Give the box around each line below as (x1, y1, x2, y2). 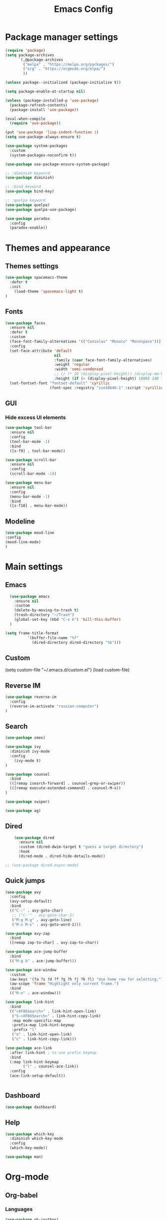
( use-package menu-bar (5, 480, 52, 486)
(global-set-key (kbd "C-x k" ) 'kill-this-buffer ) (14, 617, 121, 622)
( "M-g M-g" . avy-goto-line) (11, 917, 72, 922)
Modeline (5, 517, 35, 525)
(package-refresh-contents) (9, 102, 68, 107)
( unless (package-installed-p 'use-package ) (5, 98, 99, 103)
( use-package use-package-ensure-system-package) (5, 162, 110, 167)
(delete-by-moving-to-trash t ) (14, 608, 79, 613)
